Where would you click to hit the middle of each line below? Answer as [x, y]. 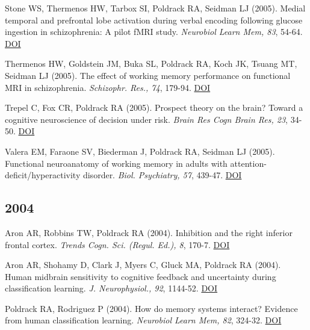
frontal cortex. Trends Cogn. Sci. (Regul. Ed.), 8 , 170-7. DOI [117, 244]
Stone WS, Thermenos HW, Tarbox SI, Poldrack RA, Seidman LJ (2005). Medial [155, 8]
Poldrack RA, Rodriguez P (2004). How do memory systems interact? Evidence [151, 308]
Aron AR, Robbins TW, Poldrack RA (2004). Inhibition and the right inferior [149, 232]
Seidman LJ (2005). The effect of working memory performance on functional [148, 75]
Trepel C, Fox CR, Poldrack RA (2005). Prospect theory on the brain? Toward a [154, 107]
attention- [248, 163]
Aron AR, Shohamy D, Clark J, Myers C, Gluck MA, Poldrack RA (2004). [143, 265]
